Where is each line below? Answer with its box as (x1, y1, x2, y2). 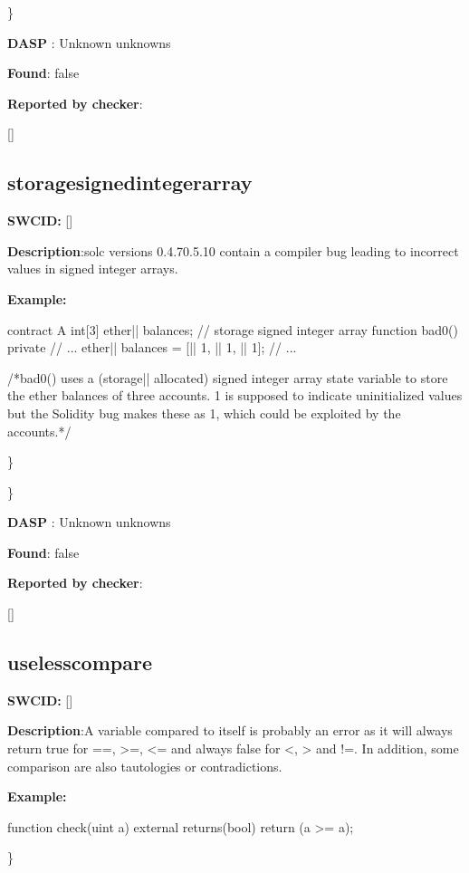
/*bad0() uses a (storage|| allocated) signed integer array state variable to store (7, 368, 448, 387)
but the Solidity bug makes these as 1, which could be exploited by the (7, 403, 401, 422)
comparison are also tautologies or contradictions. (7, 756, 282, 775)
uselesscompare (7, 648, 152, 676)
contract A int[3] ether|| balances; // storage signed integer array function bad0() (7, 320, 458, 339)
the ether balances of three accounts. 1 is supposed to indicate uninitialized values (7, 386, 463, 405)
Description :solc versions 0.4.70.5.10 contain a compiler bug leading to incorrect (7, 241, 459, 260)
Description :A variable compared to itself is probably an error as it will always (7, 721, 453, 740)
